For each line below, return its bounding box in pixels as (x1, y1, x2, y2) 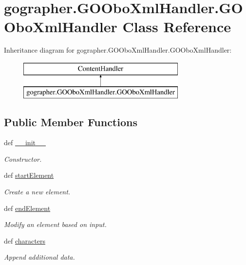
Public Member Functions (4, 114, 137, 130)
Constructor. (4, 153, 42, 164)
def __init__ (4, 137, 46, 148)
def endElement (4, 203, 51, 213)
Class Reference (122, 17, 231, 37)
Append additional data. (4, 252, 75, 262)
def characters (4, 235, 45, 246)
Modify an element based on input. (4, 219, 107, 229)
